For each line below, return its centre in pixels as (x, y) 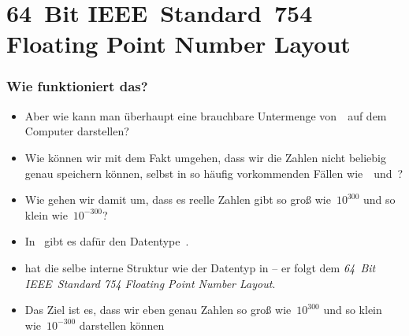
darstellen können (122, 325)
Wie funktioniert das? (77, 86)
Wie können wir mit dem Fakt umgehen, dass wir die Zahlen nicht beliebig (205, 157)
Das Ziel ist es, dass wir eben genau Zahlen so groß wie (158, 310)
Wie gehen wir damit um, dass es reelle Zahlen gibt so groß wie (178, 199)
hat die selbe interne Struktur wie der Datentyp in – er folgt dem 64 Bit (200, 267)
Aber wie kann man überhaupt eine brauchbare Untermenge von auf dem (206, 115)
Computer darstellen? (77, 131)
